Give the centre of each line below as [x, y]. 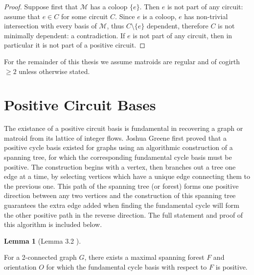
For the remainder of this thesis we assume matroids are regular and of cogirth [122, 61]
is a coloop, [160, 16]
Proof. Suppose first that [41, 6]
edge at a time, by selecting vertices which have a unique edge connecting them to [127, 176]
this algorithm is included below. [53, 224]
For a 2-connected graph [40, 257]
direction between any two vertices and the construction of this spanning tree [120, 195]
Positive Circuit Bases [80, 105]
